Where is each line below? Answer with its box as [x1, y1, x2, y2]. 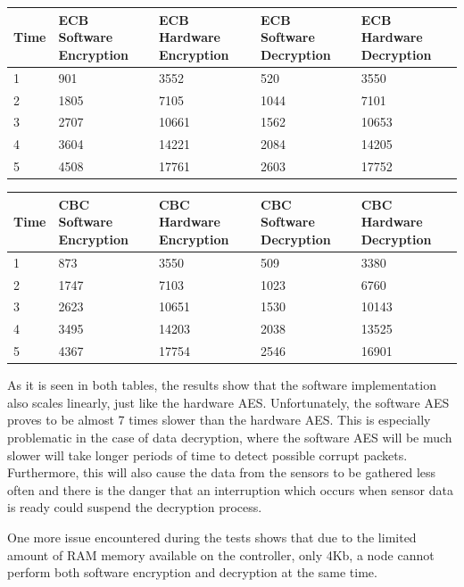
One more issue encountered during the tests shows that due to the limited [7, 527, 417, 546]
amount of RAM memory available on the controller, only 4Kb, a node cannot [7, 545, 435, 564]
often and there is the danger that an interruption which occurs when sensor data [7, 480, 453, 499]
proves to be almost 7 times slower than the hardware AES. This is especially [7, 410, 431, 429]
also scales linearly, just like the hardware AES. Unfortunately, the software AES [7, 393, 450, 411]
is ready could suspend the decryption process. [7, 498, 262, 517]
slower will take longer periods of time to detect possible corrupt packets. [7, 445, 408, 464]
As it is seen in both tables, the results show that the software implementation [7, 376, 436, 394]
